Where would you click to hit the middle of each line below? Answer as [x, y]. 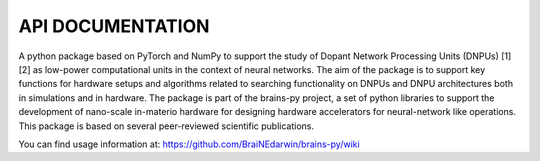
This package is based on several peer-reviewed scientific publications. [166, 126]
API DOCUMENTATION [114, 26]
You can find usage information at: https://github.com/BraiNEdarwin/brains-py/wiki [189, 144]
